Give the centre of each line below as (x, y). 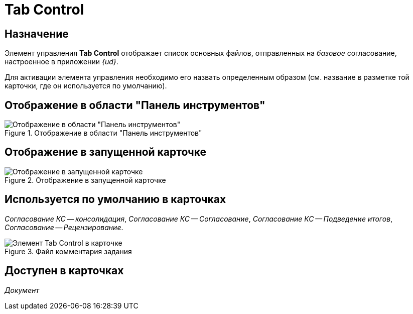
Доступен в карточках (64, 271)
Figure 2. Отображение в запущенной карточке (85, 180)
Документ (22, 290)
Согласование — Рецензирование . (64, 227)
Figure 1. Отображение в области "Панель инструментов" (103, 133)
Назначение (37, 34)
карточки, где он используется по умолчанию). (86, 86)
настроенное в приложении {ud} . (61, 62)
